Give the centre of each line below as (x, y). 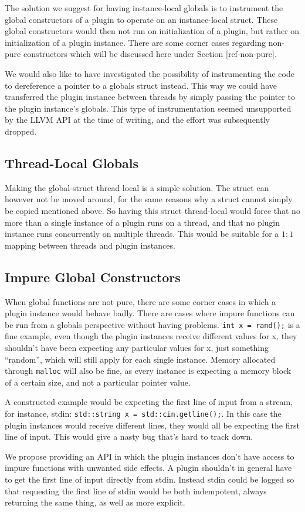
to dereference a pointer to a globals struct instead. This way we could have (141, 85)
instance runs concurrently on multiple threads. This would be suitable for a (142, 234)
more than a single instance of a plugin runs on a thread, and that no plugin (143, 222)
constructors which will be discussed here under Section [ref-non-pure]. (150, 54)
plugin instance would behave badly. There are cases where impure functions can (150, 313)
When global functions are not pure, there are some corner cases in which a (140, 301)
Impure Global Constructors (93, 277)
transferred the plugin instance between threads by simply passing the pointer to (150, 97)
